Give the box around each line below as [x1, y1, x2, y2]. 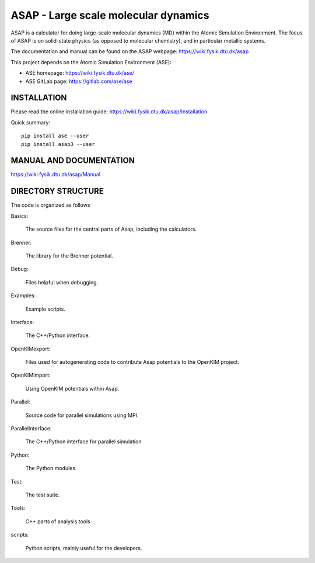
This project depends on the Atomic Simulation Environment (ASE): [10, 58, 171, 65]
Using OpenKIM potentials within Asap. [25, 385, 120, 392]
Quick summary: [10, 119, 51, 126]
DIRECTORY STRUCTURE [10, 186, 104, 196]
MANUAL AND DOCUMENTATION [10, 155, 135, 166]
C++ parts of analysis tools [25, 517, 90, 525]
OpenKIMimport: [10, 371, 51, 379]
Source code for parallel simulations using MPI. [25, 412, 139, 419]
